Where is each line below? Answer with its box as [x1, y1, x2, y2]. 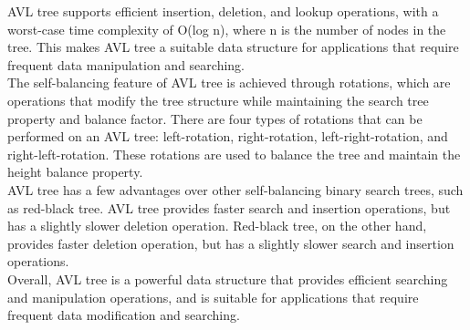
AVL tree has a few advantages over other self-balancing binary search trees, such [7, 180, 464, 199]
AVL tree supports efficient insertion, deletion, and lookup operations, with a [7, 2, 439, 20]
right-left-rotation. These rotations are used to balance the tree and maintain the [7, 144, 461, 163]
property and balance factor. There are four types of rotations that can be [7, 108, 423, 128]
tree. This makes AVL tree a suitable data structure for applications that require [7, 37, 459, 57]
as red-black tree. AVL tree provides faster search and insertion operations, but [7, 198, 451, 217]
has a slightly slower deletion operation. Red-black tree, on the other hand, [7, 216, 427, 235]
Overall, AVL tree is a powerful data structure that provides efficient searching [7, 269, 448, 288]
